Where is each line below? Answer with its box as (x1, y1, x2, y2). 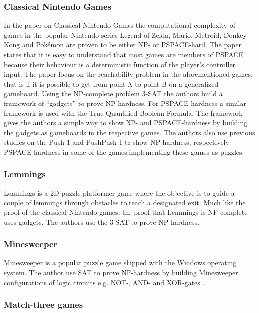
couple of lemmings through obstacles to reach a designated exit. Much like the (4, 197, 246, 208)
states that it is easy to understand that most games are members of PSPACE (4, 49, 243, 59)
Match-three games (4, 298, 83, 311)
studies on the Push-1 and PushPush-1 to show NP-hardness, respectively (4, 137, 229, 147)
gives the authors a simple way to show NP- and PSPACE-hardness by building (4, 117, 248, 128)
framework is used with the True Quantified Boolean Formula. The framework (4, 107, 243, 118)
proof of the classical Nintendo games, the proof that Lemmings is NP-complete (4, 207, 248, 217)
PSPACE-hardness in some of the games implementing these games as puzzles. (4, 146, 244, 157)
